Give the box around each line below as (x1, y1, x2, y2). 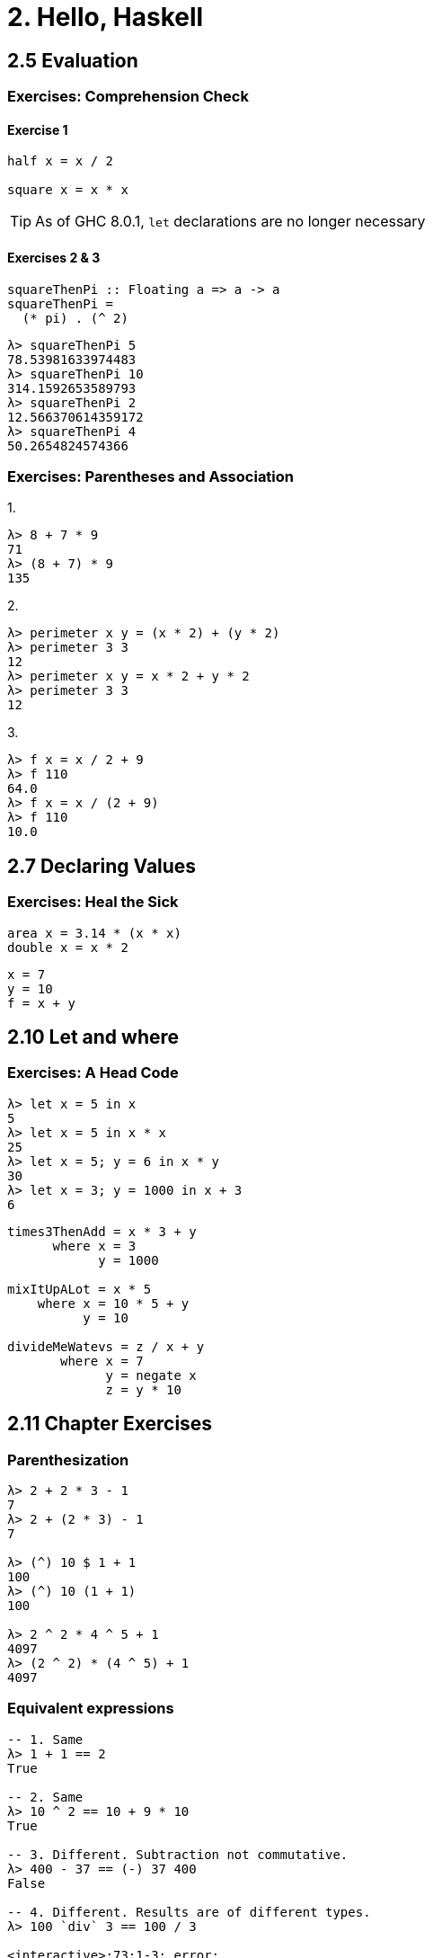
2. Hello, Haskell (7, 2, 204, 32)
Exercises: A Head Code (7, 1064, 179, 1082)
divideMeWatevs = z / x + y (7, 1339, 205, 1354)
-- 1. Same (7, 1731, 84, 1747)
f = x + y (7, 995, 75, 1010)
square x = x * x (7, 182, 128, 198)
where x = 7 (60, 1353, 144, 1368)
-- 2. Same (7, 1789, 84, 1804)
